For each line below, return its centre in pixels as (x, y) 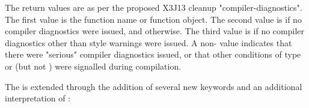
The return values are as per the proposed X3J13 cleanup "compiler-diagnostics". (154, 7)
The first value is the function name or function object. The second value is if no (153, 19)
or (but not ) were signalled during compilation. (93, 66)
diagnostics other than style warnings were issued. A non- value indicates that (148, 42)
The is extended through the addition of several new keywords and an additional (154, 86)
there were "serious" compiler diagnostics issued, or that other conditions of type (153, 54)
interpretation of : (38, 98)
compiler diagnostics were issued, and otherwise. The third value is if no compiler (155, 31)
